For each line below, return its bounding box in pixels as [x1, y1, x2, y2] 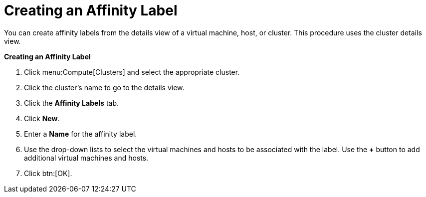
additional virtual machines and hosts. [24, 153, 149, 162]
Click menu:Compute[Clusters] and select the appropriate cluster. [24, 67, 240, 76]
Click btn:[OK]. [24, 169, 72, 178]
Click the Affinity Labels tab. [24, 98, 119, 107]
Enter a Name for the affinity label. [24, 129, 137, 138]
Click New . [24, 114, 60, 123]
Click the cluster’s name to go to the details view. [24, 83, 185, 92]
